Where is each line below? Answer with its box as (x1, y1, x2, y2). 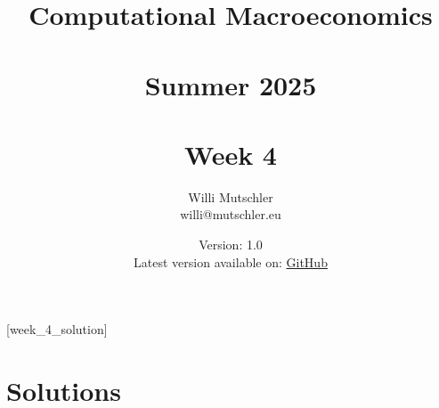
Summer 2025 (144, 66, 317, 102)
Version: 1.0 (199, 235, 263, 254)
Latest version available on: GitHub (134, 252, 328, 271)
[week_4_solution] (6, 320, 108, 339)
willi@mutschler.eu (180, 205, 281, 224)
